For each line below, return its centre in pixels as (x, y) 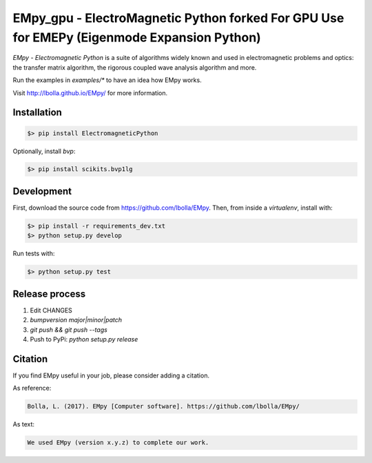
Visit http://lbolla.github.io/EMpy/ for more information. (90, 92)
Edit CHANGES (51, 310)
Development (42, 191)
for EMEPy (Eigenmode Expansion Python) (137, 37)
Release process (49, 294)
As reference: (32, 388)
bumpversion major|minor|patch (76, 320)
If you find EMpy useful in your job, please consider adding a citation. (111, 375)
